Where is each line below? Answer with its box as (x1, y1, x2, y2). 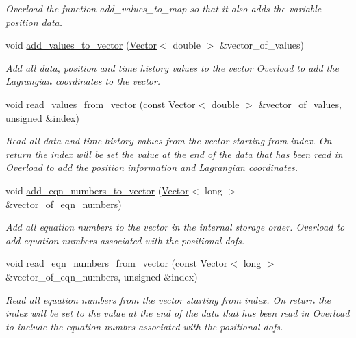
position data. (5, 14, 63, 29)
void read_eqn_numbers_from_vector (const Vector (5, 256, 228, 270)
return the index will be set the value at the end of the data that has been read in (5, 146, 343, 161)
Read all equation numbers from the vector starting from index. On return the (5, 292, 331, 307)
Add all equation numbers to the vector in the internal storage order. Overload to (5, 220, 345, 234)
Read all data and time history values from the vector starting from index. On (5, 133, 332, 148)
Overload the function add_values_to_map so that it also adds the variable (5, 1, 322, 15)
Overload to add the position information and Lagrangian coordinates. (5, 160, 298, 174)
